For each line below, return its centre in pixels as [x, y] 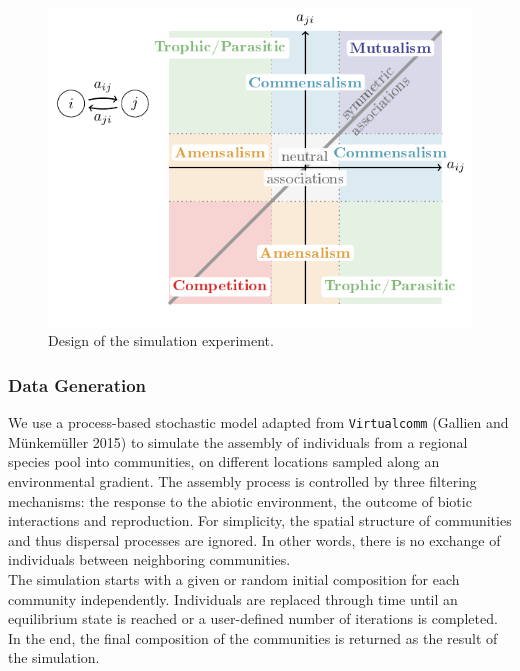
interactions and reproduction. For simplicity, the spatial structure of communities [260, 520]
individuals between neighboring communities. [149, 559]
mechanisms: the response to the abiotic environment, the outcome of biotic [240, 500]
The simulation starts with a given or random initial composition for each [234, 578]
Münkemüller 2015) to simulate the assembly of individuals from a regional [238, 441]
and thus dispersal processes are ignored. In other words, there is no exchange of [254, 539]
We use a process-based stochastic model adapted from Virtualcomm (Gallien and [258, 422]
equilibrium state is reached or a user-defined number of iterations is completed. [253, 618]
